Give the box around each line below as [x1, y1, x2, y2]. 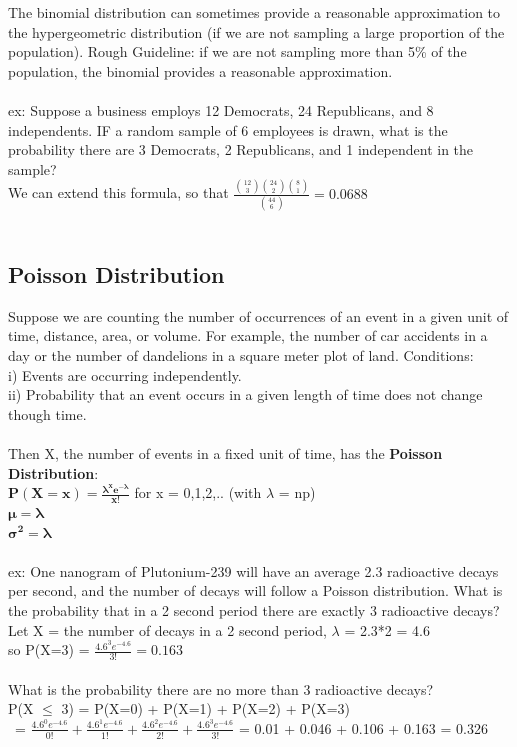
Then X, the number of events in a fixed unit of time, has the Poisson [8, 442, 443, 463]
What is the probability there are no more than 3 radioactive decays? [8, 678, 434, 699]
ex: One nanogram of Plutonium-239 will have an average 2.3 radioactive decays [8, 560, 499, 581]
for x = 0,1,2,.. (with [134, 482, 262, 503]
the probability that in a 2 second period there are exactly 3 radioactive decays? [8, 599, 500, 620]
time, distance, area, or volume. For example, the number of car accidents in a [8, 325, 488, 346]
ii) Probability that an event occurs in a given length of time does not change [8, 384, 483, 405]
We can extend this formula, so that [8, 182, 229, 203]
